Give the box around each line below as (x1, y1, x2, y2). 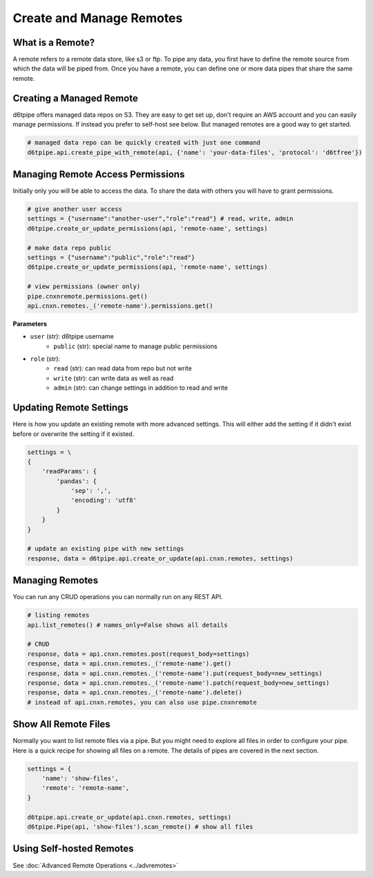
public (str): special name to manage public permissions (53, 342, 218, 350)
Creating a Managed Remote (12, 92, 138, 104)
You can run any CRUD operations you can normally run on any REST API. (12, 593, 223, 601)
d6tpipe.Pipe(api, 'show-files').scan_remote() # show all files (27, 823, 254, 831)
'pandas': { (56, 477, 97, 485)
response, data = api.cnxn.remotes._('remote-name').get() (27, 660, 231, 668)
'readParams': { (41, 467, 97, 475)
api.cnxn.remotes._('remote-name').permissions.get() (27, 301, 213, 310)
